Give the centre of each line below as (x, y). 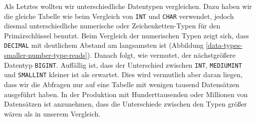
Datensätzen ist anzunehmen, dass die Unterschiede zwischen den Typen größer (126, 104)
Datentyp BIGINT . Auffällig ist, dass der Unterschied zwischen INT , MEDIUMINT (123, 64)
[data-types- (224, 45)
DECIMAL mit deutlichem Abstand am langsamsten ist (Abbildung (104, 45)
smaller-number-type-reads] (46, 55)
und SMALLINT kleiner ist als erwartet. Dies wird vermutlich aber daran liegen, (123, 74)
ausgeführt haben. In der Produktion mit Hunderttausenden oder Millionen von (126, 94)
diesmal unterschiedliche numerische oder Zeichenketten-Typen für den (112, 26)
